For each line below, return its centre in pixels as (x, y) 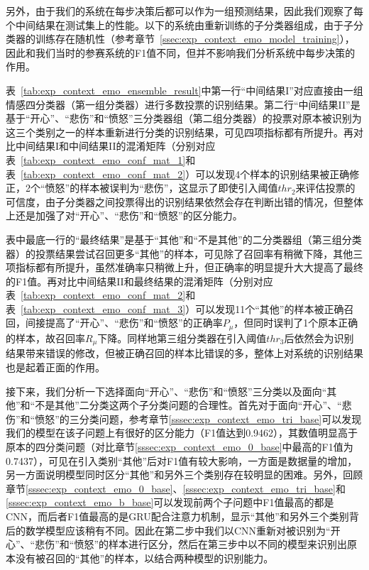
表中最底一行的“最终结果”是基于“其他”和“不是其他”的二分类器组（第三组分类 (184, 239)
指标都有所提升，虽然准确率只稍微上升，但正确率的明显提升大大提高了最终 (189, 267)
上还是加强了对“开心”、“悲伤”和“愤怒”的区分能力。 (124, 215)
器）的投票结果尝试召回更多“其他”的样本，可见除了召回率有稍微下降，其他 (180, 253)
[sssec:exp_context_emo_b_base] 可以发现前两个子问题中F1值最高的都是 (170, 502)
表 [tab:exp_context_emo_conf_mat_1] (96, 159)
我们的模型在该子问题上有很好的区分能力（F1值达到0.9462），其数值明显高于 (182, 433)
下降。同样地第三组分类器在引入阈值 (182, 338)
